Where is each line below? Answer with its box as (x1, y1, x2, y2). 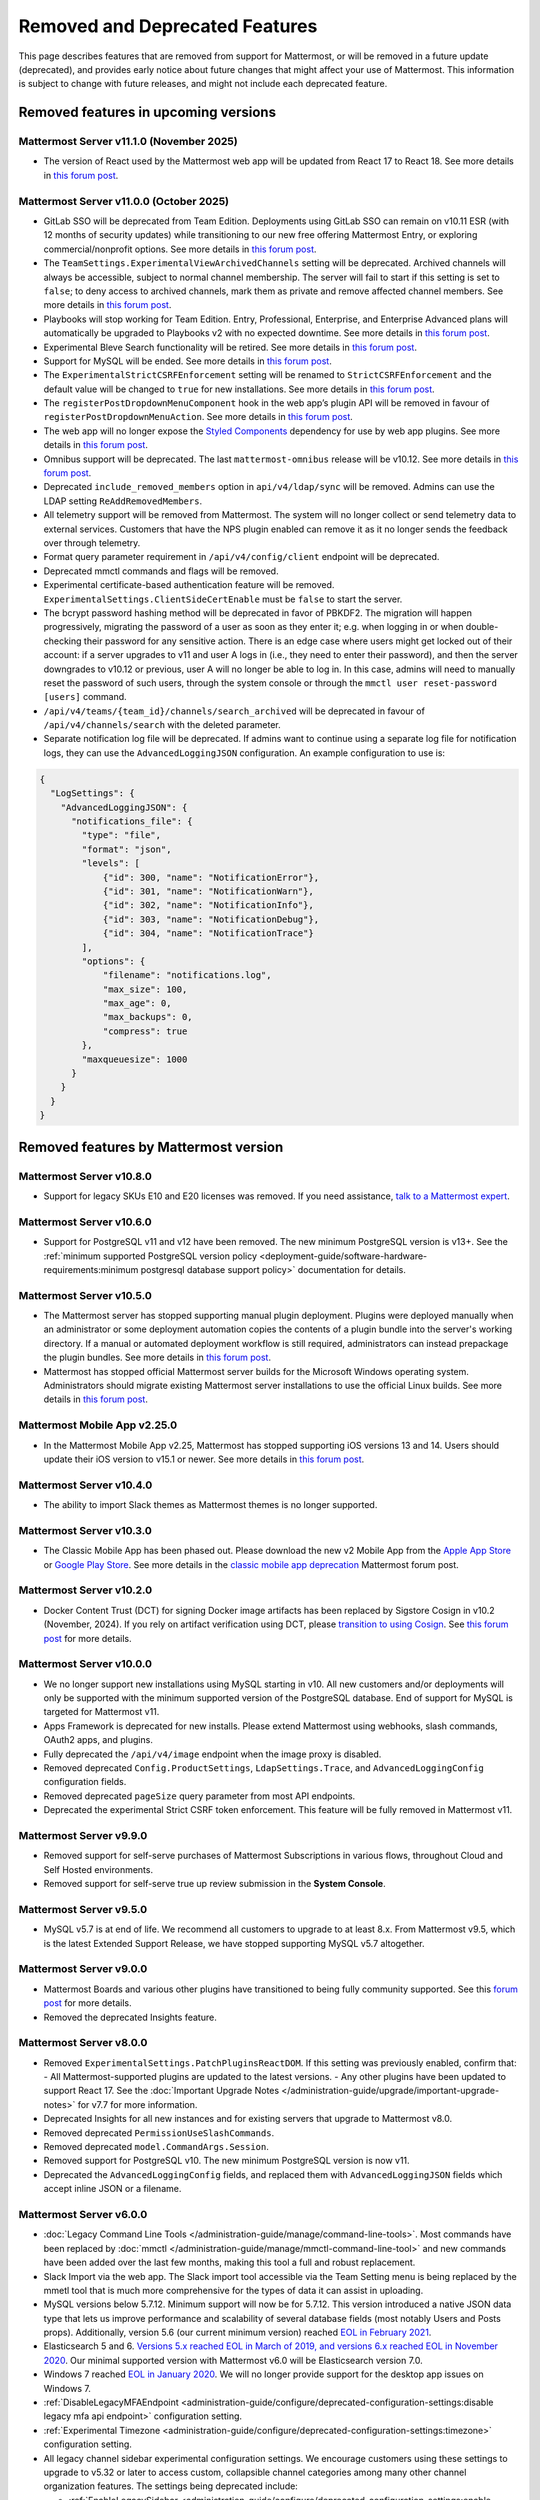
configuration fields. (43, 1776, 127, 1788)
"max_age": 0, (102, 998, 172, 1009)
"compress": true (102, 1025, 188, 1037)
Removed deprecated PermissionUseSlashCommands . (43, 2126, 275, 2139)
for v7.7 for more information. (77, 2098, 198, 2110)
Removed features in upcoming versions (18, 104, 277, 121)
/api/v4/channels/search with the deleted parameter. (43, 719, 281, 731)
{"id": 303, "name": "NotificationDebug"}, (102, 913, 320, 925)
